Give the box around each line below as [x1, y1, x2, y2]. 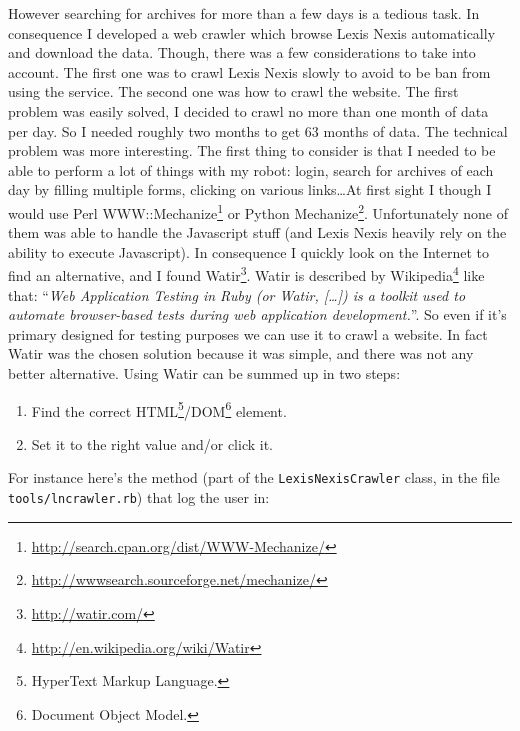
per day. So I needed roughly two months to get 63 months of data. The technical [8, 120, 508, 141]
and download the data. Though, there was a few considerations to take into [8, 42, 476, 63]
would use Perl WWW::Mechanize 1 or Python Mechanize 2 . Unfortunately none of [8, 199, 508, 223]
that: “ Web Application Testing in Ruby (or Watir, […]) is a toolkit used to [8, 284, 466, 305]
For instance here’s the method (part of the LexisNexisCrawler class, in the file [8, 467, 500, 488]
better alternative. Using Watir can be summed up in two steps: [8, 363, 401, 383]
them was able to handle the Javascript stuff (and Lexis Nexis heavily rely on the [8, 222, 507, 243]
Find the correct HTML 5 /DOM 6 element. [31, 397, 287, 421]
